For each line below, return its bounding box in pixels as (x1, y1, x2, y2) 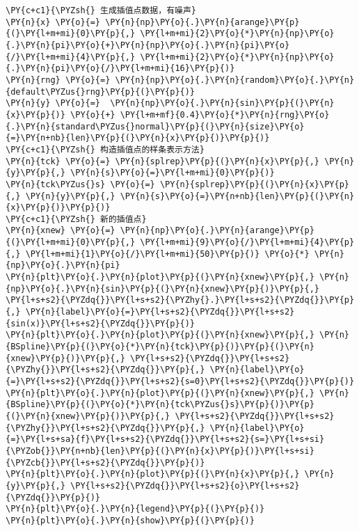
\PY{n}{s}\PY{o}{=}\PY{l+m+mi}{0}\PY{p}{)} (70, 168, 275, 178)
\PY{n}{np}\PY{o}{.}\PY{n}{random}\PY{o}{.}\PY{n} (115, 74, 355, 85)
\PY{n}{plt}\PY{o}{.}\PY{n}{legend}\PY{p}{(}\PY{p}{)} (6, 504, 265, 514)
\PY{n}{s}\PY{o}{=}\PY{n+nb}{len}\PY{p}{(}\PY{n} (120, 191, 355, 201)
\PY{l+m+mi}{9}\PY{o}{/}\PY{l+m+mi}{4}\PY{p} (140, 237, 355, 248)
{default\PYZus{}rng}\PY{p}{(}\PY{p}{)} (6, 86, 196, 97)
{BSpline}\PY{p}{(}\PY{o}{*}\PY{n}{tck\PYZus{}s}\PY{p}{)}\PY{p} (6, 399, 314, 410)
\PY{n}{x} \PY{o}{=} (6, 17, 101, 27)
